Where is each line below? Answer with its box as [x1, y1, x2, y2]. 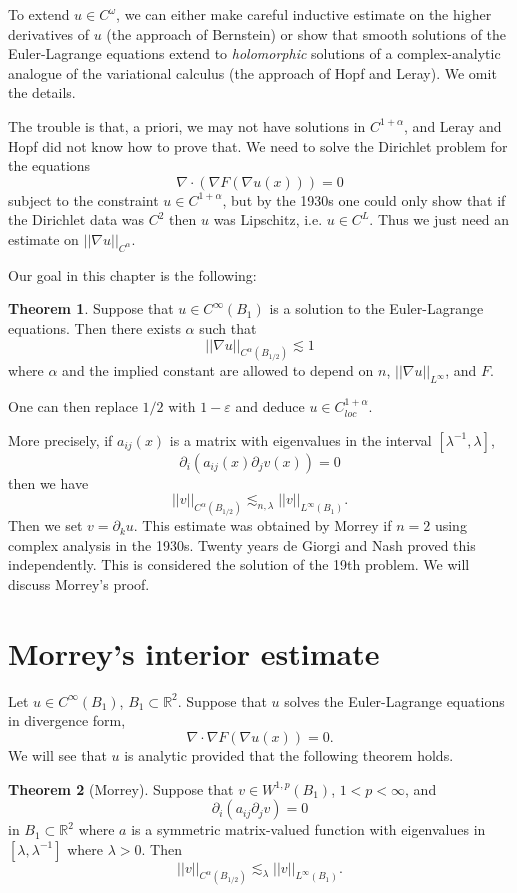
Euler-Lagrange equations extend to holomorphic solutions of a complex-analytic [8, 43, 501, 64]
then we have [8, 472, 89, 493]
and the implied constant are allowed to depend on [62, 360, 374, 381]
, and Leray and [404, 115, 502, 136]
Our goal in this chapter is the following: [8, 264, 257, 285]
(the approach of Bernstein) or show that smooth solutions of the [106, 23, 507, 44]
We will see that [8, 744, 107, 765]
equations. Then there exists [8, 317, 181, 338]
